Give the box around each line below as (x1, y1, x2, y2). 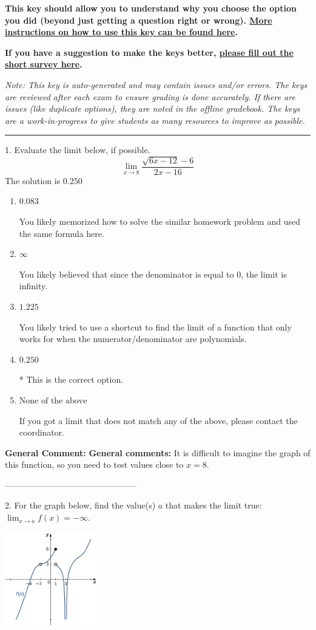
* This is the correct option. (19, 373, 124, 386)
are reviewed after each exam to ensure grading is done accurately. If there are (5, 90, 295, 103)
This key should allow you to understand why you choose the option (5, 2, 297, 14)
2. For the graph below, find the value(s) (5, 499, 156, 512)
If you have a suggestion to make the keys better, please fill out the (5, 46, 294, 58)
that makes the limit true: (165, 499, 262, 512)
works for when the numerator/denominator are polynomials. (19, 332, 247, 345)
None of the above (19, 396, 87, 405)
